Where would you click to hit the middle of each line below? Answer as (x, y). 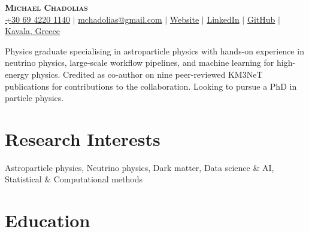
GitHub (261, 19)
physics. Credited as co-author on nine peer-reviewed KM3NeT (147, 74)
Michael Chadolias (46, 7)
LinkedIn (223, 19)
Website (184, 19)
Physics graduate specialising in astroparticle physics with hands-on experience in (154, 51)
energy (17, 74)
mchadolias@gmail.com (120, 19)
